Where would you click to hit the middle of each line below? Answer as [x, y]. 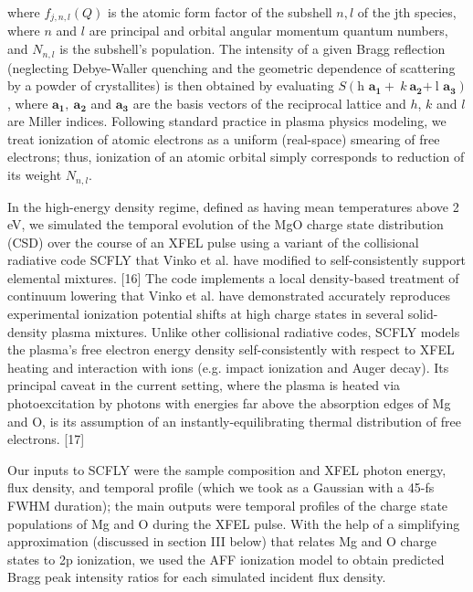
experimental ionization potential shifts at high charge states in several [206, 314]
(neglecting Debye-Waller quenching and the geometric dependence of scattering [231, 67]
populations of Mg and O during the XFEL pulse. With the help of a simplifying [234, 523]
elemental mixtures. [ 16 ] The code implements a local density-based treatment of [233, 277]
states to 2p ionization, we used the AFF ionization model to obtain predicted [226, 559]
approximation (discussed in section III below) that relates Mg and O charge [222, 541]
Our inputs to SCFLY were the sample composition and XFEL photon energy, [227, 469]
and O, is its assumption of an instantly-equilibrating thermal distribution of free [234, 421]
